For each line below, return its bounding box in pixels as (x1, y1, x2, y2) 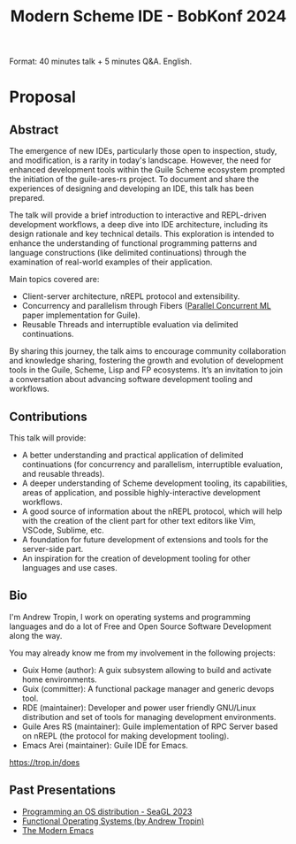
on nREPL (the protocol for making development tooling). (21, 730, 230, 740)
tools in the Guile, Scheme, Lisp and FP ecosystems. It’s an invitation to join (9, 364, 283, 375)
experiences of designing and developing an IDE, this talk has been (9, 183, 254, 194)
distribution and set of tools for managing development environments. (21, 711, 277, 722)
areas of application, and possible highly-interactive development (21, 487, 261, 497)
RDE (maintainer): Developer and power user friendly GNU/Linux (21, 702, 256, 713)
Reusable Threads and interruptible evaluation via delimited (21, 319, 239, 330)
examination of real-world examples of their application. (9, 257, 213, 267)
